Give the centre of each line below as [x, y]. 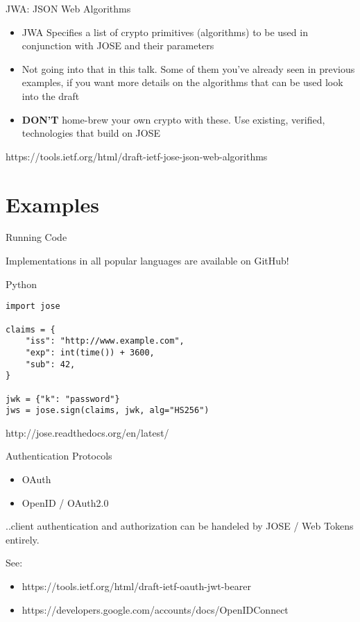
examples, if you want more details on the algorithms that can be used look [182, 82]
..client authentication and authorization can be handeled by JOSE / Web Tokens [180, 526]
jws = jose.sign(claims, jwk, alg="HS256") [108, 411]
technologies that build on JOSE [91, 133]
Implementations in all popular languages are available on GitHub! [147, 261]
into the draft [51, 95]
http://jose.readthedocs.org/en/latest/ [87, 432]
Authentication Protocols [59, 456]
